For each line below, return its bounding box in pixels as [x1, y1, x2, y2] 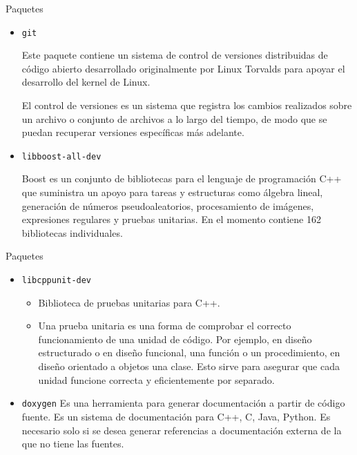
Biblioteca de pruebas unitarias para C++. [38, 295, 220, 309]
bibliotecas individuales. [21, 225, 123, 240]
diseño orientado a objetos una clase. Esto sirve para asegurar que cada [38, 359, 340, 374]
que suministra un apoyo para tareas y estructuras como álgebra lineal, [21, 185, 323, 200]
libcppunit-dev [21, 275, 92, 286]
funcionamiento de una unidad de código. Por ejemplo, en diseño [38, 331, 312, 346]
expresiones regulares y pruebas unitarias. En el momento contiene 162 [21, 212, 321, 226]
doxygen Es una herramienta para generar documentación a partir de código [21, 396, 345, 410]
